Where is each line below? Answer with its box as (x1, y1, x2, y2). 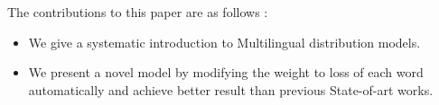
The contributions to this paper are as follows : (7, 3, 268, 21)
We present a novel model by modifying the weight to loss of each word (28, 63, 424, 82)
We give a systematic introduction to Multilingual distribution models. (28, 32, 421, 51)
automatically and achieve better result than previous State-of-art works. (28, 80, 434, 99)
